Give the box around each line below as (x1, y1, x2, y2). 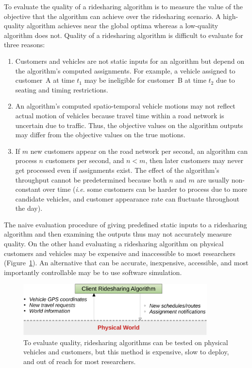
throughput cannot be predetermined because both (15, 174, 167, 184)
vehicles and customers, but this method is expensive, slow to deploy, (23, 347, 229, 357)
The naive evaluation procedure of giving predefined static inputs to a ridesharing (4, 219, 247, 229)
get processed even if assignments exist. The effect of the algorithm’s (15, 165, 219, 175)
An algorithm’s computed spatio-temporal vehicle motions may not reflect (15, 101, 235, 111)
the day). (15, 203, 43, 213)
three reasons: (4, 39, 45, 50)
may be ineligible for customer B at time (84, 75, 206, 85)
